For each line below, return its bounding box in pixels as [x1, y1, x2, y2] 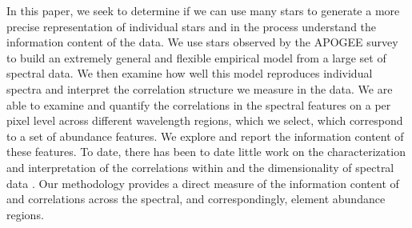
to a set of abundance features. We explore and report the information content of [6, 127, 404, 144]
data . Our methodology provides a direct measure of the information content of [6, 174, 399, 191]
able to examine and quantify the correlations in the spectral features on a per [6, 96, 391, 113]
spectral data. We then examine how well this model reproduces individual [6, 65, 373, 82]
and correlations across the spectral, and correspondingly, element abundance [6, 190, 386, 207]
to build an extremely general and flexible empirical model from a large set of [6, 49, 386, 66]
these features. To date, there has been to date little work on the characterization [6, 143, 406, 160]
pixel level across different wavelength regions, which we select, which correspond [6, 112, 403, 129]
